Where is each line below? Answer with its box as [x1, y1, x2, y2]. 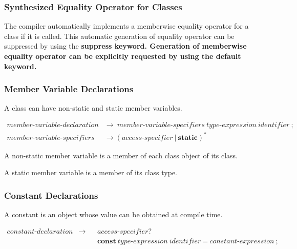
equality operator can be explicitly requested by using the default [4, 51, 241, 61]
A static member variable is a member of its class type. [4, 167, 177, 178]
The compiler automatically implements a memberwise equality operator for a [4, 20, 249, 31]
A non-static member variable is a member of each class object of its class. [4, 150, 238, 160]
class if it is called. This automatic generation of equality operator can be [4, 30, 235, 41]
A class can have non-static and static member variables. [4, 102, 182, 113]
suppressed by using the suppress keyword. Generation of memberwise [4, 40, 247, 51]
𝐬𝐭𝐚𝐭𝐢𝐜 [178, 134, 198, 141]
